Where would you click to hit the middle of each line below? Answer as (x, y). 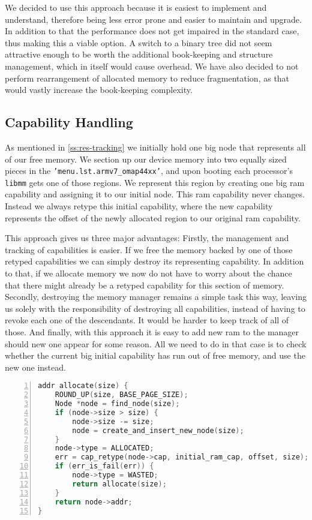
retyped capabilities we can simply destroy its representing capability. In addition (154, 261)
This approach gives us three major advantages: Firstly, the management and (147, 238)
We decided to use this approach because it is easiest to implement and (136, 7)
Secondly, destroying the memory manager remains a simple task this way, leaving (156, 297)
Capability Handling (69, 122)
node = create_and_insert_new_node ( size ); (158, 430)
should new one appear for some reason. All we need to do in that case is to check (156, 343)
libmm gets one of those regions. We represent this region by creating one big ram (155, 182)
